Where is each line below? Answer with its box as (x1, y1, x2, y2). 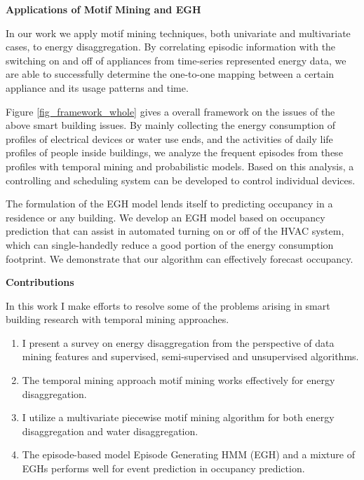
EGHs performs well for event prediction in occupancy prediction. (22, 461, 305, 476)
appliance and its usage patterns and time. (6, 80, 189, 95)
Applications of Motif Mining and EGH (6, 2, 201, 16)
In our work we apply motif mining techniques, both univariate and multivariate (6, 25, 351, 40)
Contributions (6, 275, 74, 289)
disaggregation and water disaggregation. (22, 423, 198, 438)
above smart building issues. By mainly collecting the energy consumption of (6, 118, 336, 132)
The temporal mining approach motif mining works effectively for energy (22, 373, 335, 388)
